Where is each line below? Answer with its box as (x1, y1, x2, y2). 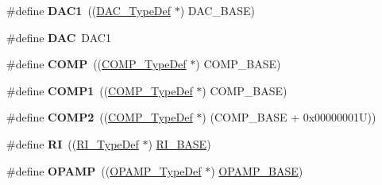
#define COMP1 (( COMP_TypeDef (6, 82, 193, 98)
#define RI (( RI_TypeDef (6, 135, 139, 152)
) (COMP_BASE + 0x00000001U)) (202, 109, 376, 125)
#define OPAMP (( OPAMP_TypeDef (6, 162, 202, 179)
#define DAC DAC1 (6, 29, 111, 45)
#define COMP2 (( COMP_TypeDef (6, 109, 193, 125)
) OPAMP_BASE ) (210, 162, 303, 179)
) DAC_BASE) (179, 2, 256, 18)
